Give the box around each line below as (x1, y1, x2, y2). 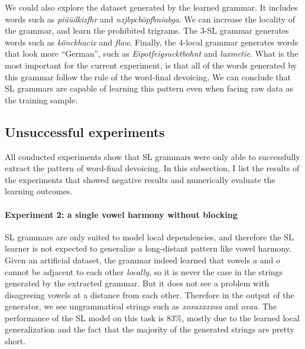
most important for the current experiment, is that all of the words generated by (5, 58, 297, 71)
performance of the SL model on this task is (5, 311, 164, 324)
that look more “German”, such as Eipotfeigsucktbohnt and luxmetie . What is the (5, 47, 298, 60)
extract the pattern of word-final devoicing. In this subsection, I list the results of (5, 162, 300, 174)
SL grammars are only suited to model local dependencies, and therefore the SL (5, 230, 294, 243)
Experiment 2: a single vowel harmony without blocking (5, 208, 238, 220)
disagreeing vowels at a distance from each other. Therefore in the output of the (5, 288, 294, 301)
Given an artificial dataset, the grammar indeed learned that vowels (5, 253, 250, 266)
